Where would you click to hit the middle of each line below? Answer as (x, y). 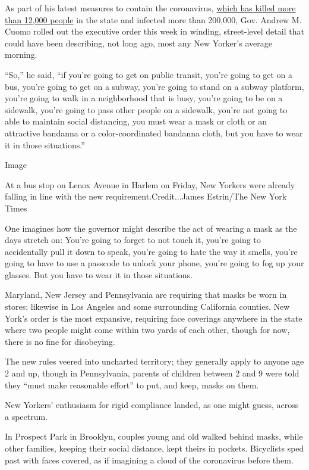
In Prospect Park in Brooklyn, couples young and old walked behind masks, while (154, 436)
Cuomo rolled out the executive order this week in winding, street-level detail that (154, 31)
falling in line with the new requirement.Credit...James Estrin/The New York (146, 196)
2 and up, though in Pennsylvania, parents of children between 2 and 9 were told (152, 373)
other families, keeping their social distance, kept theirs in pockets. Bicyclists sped (154, 448)
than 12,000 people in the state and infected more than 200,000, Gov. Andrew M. (153, 19)
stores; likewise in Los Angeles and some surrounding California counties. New (147, 306)
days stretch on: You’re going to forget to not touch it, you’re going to (133, 240)
